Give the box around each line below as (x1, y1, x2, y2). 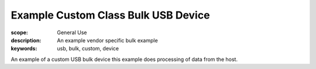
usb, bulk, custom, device (57, 45, 119, 52)
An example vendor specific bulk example (57, 37, 158, 43)
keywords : (11, 45, 37, 52)
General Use (57, 29, 87, 36)
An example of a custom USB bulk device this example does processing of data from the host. (11, 56, 238, 63)
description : (11, 37, 42, 43)
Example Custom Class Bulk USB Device (11, 9, 210, 21)
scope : (11, 29, 29, 36)
